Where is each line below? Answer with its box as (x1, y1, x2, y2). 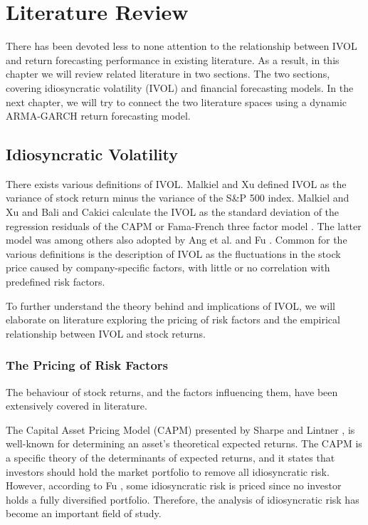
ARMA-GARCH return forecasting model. (6, 108, 191, 123)
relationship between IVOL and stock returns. (6, 326, 206, 341)
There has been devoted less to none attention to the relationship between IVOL (6, 38, 357, 53)
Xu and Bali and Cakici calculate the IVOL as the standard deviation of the (6, 204, 340, 219)
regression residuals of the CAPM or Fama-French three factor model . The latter (6, 218, 362, 233)
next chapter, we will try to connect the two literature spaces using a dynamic (6, 94, 347, 109)
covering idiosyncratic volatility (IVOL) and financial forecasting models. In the (6, 80, 354, 95)
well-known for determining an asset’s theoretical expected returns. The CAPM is (6, 436, 362, 451)
